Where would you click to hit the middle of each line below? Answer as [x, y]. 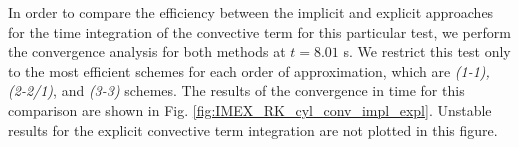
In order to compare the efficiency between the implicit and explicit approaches [251, 12]
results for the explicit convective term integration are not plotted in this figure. [253, 129]
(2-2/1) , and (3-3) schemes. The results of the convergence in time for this [236, 90]
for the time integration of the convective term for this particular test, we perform [259, 31]
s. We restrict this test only [427, 51]
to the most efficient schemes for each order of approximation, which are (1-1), [249, 70]
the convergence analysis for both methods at [147, 51]
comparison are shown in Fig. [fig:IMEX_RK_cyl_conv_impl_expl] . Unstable [250, 109]
